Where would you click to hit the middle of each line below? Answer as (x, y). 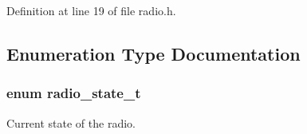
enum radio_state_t (74, 93)
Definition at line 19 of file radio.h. (91, 10)
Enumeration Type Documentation (153, 53)
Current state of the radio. (71, 122)
